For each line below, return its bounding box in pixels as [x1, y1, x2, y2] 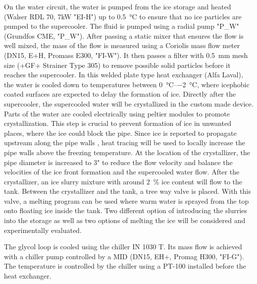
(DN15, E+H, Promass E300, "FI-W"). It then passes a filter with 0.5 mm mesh [4, 50, 248, 60]
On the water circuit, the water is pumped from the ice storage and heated [4, 1, 231, 11]
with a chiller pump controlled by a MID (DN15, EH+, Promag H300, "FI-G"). [4, 251, 244, 261]
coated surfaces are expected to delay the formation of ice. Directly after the [4, 89, 236, 99]
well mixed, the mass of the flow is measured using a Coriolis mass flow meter [4, 40, 240, 51]
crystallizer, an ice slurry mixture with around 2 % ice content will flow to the [4, 176, 243, 186]
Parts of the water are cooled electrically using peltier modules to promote [4, 108, 230, 118]
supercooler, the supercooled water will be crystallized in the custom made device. [4, 98, 254, 109]
